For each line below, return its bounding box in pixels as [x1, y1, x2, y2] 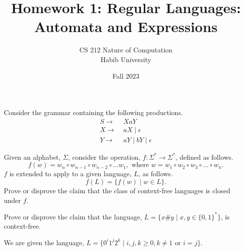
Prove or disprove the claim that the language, [4, 211, 142, 221]
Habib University [100, 54, 152, 64]
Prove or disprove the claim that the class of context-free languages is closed [4, 185, 230, 195]
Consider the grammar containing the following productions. [4, 107, 183, 117]
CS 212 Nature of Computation [79, 45, 173, 55]
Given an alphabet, [4, 151, 61, 162]
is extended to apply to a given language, [9, 168, 132, 179]
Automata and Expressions [34, 17, 218, 36]
